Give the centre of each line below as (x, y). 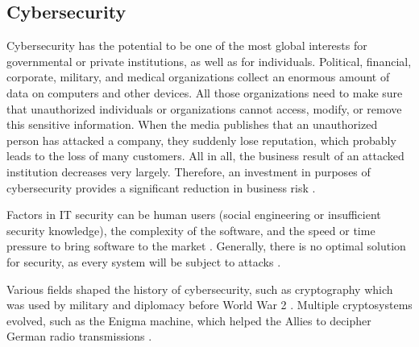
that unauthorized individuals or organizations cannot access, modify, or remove (204, 108)
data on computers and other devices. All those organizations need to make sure (205, 92)
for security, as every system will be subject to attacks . (144, 261)
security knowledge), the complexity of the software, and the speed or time (191, 230)
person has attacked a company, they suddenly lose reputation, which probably (201, 140)
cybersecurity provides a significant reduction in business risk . (161, 187)
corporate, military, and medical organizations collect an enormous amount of (198, 77)
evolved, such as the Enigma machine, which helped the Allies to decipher (189, 320)
